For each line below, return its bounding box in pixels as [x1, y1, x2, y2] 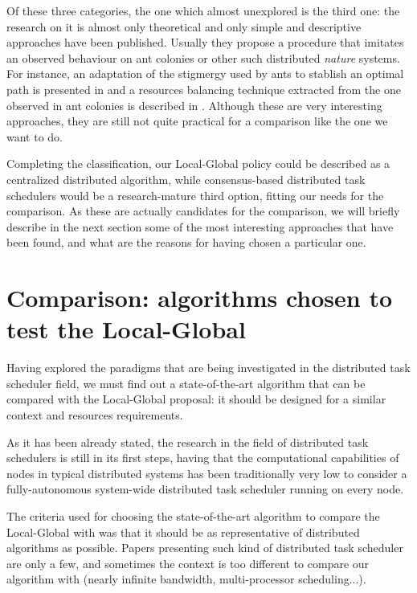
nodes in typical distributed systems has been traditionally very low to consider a [6, 464, 407, 481]
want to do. [6, 128, 63, 145]
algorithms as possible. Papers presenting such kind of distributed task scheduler [6, 539, 403, 556]
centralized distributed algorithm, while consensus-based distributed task [6, 170, 366, 187]
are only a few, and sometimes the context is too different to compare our [6, 554, 370, 571]
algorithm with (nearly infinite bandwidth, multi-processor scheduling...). [6, 571, 366, 587]
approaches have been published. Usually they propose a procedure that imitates [6, 34, 404, 51]
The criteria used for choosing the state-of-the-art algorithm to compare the [6, 507, 380, 524]
